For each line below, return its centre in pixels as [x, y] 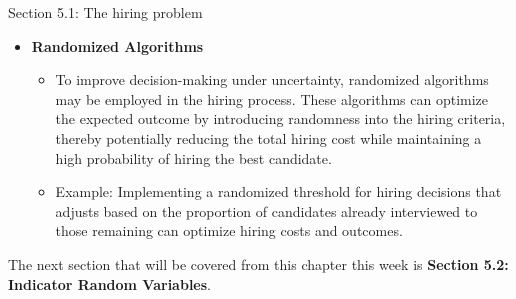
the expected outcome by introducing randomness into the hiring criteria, [280, 118]
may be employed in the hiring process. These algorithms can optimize [272, 98]
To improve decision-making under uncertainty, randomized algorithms [272, 79]
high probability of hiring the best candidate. [193, 157]
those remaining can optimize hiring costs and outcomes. [229, 230]
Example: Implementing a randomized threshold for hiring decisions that [278, 191]
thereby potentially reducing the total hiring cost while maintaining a [268, 137]
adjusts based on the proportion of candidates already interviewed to [266, 210]
